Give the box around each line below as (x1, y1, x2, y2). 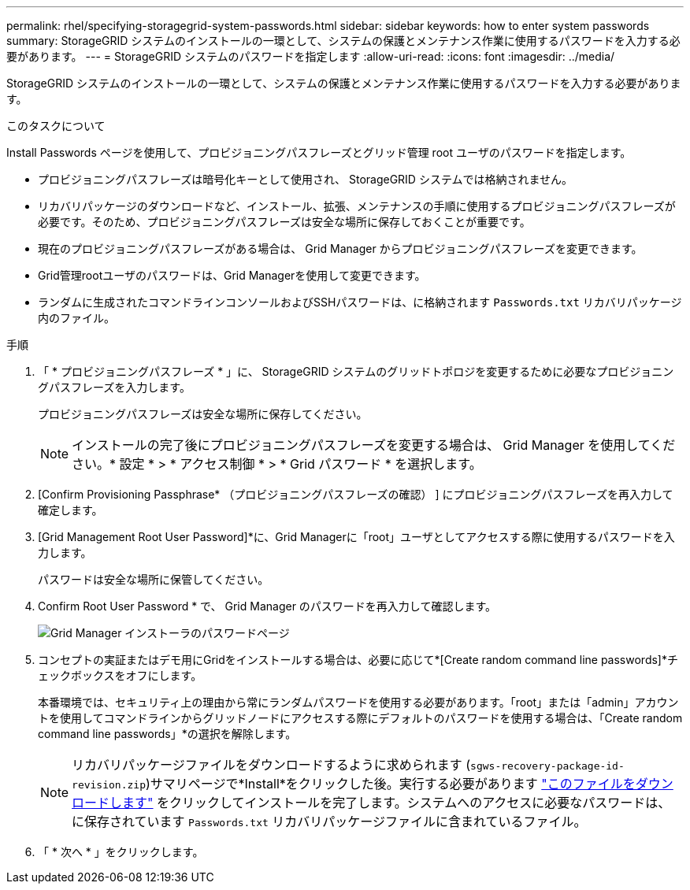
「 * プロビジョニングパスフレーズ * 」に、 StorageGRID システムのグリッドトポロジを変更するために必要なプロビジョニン (38, 365, 674, 378)
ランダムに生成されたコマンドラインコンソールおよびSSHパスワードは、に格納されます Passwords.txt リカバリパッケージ (38, 295, 682, 309)
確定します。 (38, 503, 103, 517)
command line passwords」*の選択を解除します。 (38, 727, 297, 740)
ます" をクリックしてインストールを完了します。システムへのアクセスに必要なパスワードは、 (122, 795, 671, 810)
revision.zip (72, 779, 146, 791)
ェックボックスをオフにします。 (38, 669, 202, 682)
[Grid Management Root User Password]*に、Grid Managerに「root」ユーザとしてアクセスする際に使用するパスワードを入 (38, 530, 675, 543)
